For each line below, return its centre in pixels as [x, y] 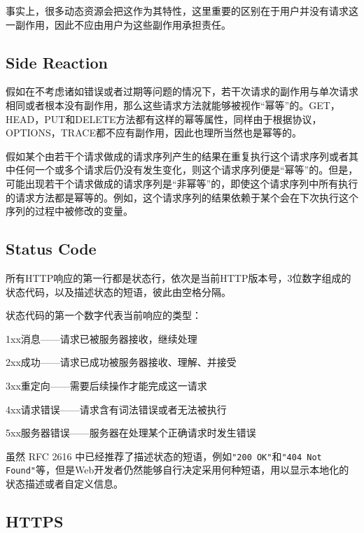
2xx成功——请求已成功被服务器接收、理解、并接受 [121, 362]
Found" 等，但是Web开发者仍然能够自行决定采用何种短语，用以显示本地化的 [177, 470]
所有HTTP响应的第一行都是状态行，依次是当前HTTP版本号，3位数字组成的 [178, 277]
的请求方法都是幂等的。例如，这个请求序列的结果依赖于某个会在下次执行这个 [182, 197]
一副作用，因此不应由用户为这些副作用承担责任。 [118, 24]
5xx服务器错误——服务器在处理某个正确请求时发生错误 [131, 433]
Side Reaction [57, 62]
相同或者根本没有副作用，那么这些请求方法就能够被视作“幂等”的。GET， [173, 105]
